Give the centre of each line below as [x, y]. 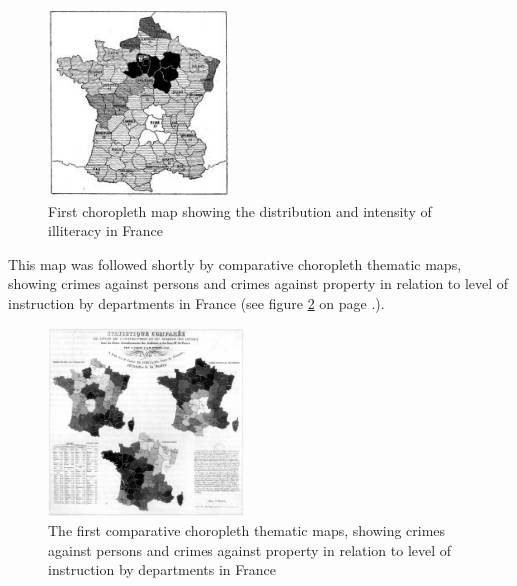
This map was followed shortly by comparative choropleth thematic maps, [235, 263]
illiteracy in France [106, 230]
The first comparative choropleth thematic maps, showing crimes [247, 530]
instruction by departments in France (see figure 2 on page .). [196, 302]
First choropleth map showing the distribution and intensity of [240, 210]
